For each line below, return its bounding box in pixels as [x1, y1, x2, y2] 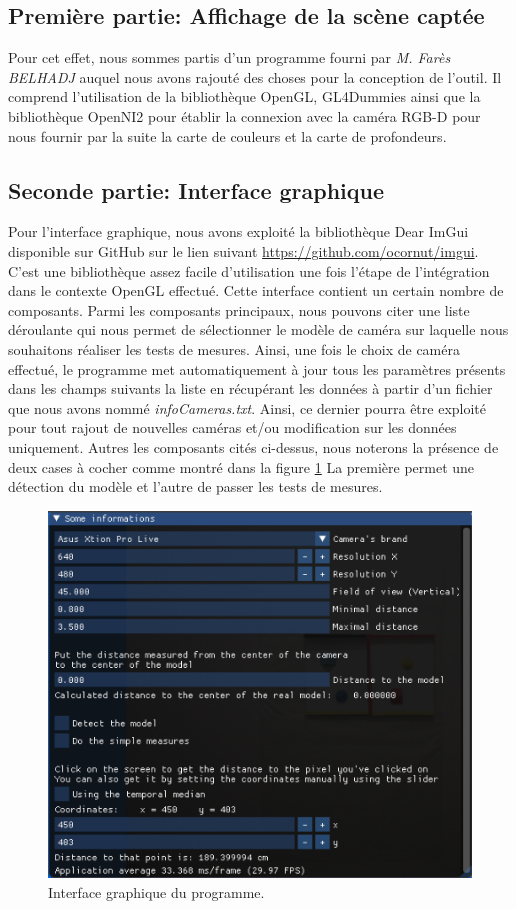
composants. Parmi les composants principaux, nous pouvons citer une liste [8, 299, 470, 320]
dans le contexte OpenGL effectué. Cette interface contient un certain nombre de [8, 280, 504, 301]
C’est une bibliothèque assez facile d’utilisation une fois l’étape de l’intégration [8, 260, 490, 281]
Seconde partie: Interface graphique [8, 174, 385, 205]
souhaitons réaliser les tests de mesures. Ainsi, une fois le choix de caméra [8, 338, 460, 359]
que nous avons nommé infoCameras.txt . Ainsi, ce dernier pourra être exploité [8, 397, 486, 418]
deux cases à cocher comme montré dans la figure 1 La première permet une [8, 456, 475, 477]
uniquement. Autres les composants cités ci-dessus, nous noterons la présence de [8, 436, 499, 457]
